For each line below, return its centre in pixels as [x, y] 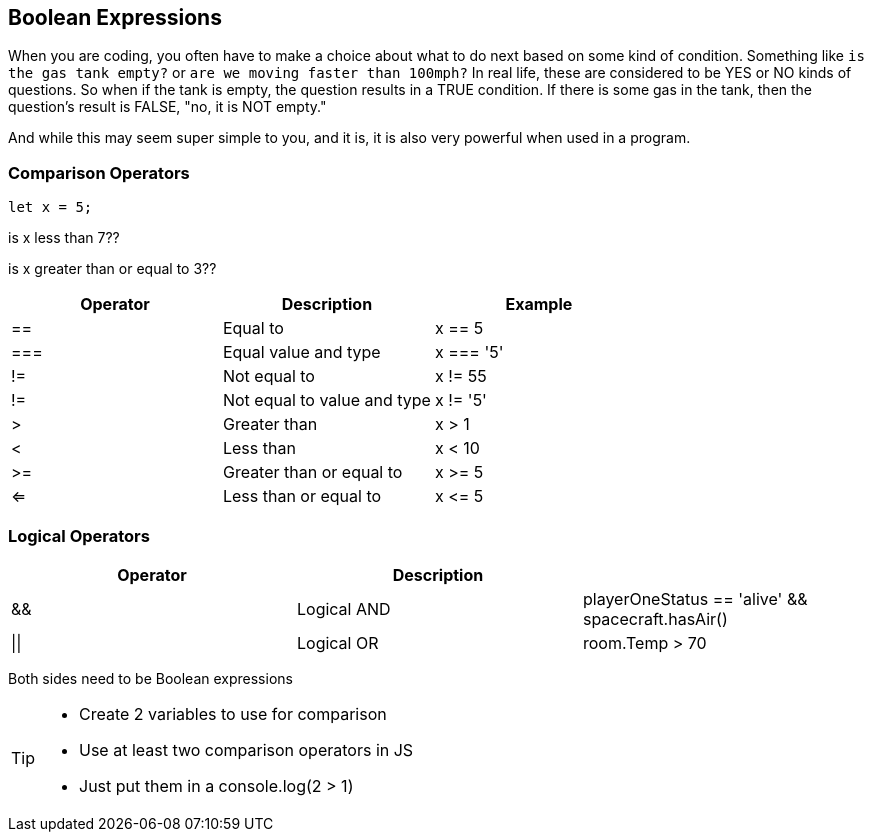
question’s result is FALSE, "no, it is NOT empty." [167, 107]
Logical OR [337, 642]
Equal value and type [301, 352]
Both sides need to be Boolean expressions [150, 678]
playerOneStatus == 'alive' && [695, 598]
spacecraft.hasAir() [655, 618]
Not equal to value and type [326, 400]
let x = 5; [50, 207]
